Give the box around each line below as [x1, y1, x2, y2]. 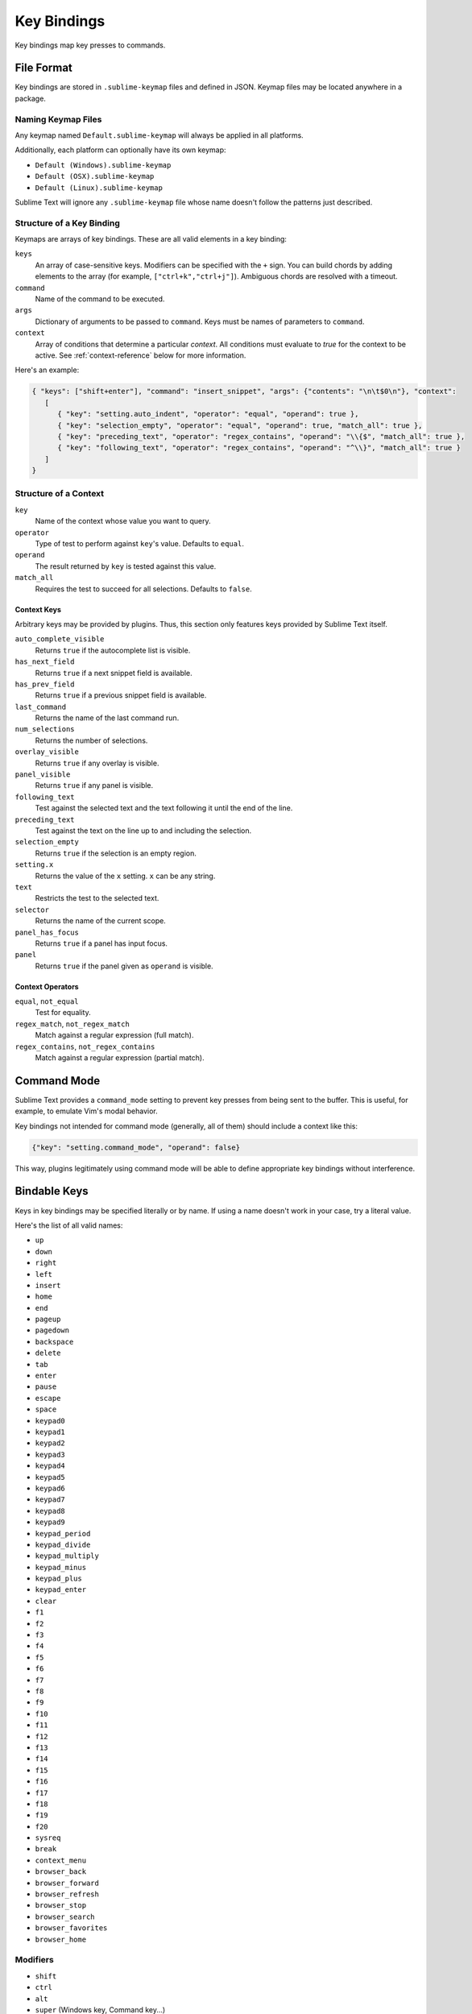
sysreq [35, 1834, 61, 1842]
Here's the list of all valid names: [14, 1220, 123, 1230]
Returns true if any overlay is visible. [35, 758, 159, 768]
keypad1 [35, 1428, 66, 1436]
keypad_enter [35, 1585, 87, 1594]
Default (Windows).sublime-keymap [35, 160, 172, 169]
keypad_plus [35, 1574, 82, 1583]
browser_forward [35, 1878, 100, 1888]
